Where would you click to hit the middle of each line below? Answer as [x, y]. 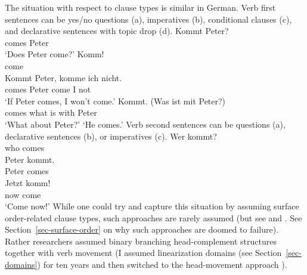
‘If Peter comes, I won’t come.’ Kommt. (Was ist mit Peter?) [115, 101]
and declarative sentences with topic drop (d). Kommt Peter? [117, 31]
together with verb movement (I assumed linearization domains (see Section [143, 253]
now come [23, 194]
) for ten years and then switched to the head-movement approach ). [162, 265]
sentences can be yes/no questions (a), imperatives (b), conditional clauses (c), [148, 19]
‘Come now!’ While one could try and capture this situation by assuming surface [152, 206]
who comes [25, 148]
